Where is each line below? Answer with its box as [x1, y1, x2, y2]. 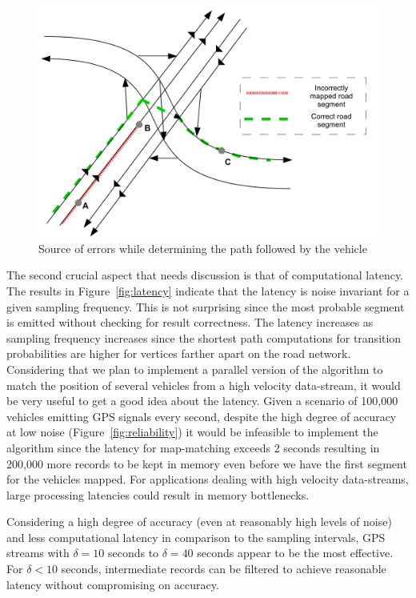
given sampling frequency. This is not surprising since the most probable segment [6, 298, 405, 315]
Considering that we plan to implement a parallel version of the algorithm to [6, 360, 383, 377]
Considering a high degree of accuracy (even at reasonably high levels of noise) [6, 513, 392, 530]
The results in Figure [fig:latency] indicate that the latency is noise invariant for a [6, 282, 410, 299]
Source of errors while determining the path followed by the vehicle [38, 239, 367, 256]
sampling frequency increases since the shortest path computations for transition [6, 329, 402, 346]
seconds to [107, 544, 159, 561]
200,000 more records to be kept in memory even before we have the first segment [6, 455, 407, 472]
